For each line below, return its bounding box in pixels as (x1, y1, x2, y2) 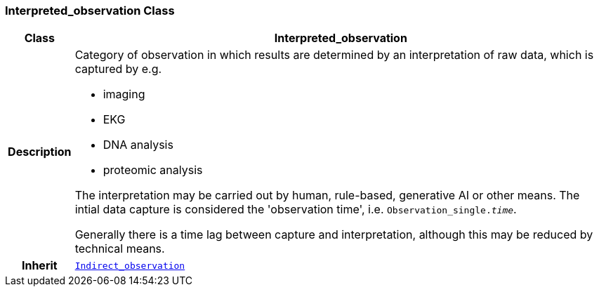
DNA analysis (103, 138, 173, 152)
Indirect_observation (74, 260, 185, 271)
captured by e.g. (74, 62, 162, 77)
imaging (103, 87, 145, 102)
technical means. (74, 241, 165, 256)
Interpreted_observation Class (5, 4, 175, 18)
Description (8, 145, 72, 159)
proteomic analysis (103, 163, 203, 178)
